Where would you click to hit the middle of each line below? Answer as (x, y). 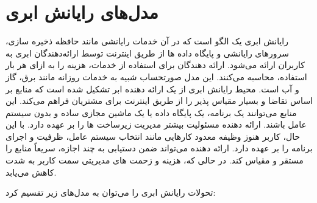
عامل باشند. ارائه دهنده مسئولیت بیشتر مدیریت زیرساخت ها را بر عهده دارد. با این (156, 124)
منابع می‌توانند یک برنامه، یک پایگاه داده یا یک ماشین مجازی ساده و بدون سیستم (151, 112)
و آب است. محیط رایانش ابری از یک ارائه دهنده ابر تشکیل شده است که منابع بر (152, 88)
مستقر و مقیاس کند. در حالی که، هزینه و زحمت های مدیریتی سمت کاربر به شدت (155, 160)
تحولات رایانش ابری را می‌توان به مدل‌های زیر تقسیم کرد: (111, 192)
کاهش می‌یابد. (31, 172)
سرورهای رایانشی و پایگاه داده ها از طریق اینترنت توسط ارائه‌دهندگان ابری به (147, 53)
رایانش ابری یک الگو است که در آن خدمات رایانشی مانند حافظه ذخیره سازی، (147, 41)
